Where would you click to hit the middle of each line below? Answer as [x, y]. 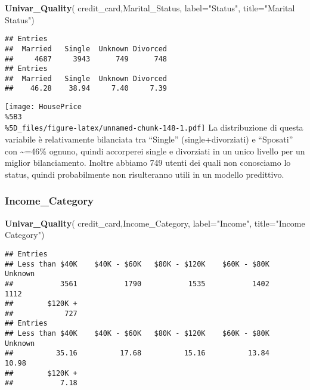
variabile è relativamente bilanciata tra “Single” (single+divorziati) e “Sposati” [149, 139]
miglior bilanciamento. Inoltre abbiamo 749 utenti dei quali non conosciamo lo [148, 162]
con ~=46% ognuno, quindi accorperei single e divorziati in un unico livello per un [155, 151]
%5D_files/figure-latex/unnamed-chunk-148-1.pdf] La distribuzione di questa [154, 127]
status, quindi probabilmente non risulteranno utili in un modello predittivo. [145, 174]
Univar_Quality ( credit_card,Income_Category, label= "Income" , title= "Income [155, 223]
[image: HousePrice [43, 107]
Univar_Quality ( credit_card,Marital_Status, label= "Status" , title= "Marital [150, 8]
